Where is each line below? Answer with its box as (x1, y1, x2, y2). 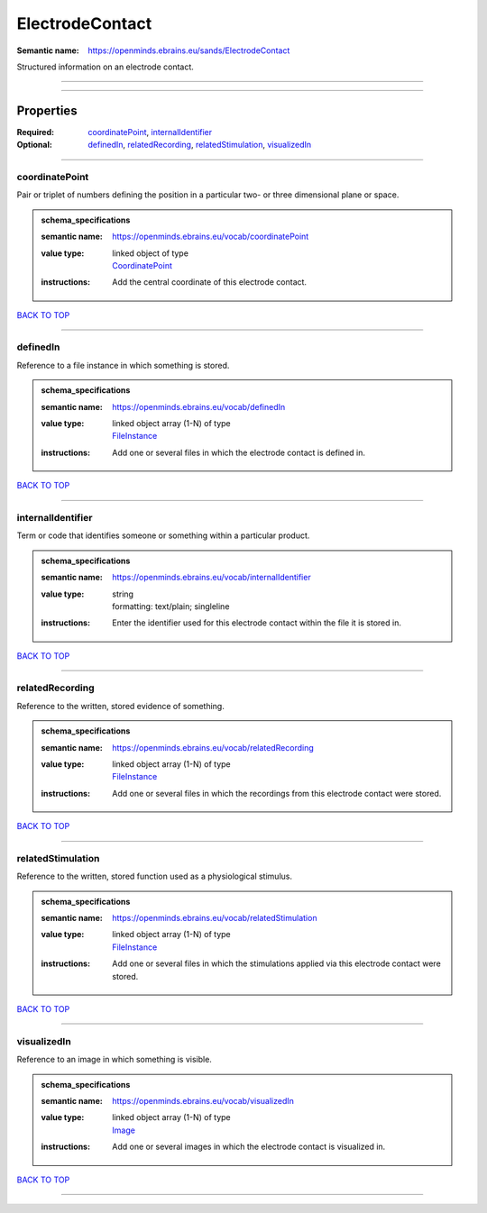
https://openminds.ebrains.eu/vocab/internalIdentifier (112, 572, 311, 583)
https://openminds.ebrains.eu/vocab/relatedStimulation (112, 913, 317, 924)
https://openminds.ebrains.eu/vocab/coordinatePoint (112, 231, 309, 242)
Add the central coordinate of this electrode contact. (112, 277, 307, 287)
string (112, 588, 134, 599)
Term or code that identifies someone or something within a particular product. (16, 530, 310, 541)
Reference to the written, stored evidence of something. (16, 700, 225, 711)
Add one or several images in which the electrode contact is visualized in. (112, 1141, 386, 1153)
